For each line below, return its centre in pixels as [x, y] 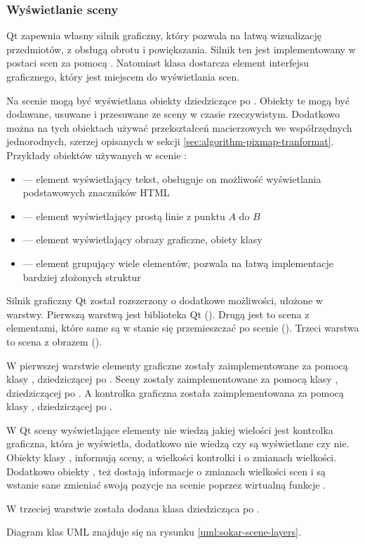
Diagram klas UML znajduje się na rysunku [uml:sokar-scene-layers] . [154, 532]
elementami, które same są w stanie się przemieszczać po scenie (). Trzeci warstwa [183, 328]
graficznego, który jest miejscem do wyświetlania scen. [123, 76]
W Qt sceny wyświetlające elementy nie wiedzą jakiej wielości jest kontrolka [170, 429]
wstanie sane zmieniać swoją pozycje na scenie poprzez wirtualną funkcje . [166, 485]
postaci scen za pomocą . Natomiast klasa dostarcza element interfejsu [158, 63]
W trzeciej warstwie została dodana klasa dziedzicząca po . [133, 508]
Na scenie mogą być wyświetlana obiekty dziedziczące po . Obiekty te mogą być [178, 100]
